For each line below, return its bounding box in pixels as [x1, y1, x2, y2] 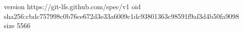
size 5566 [4, 20, 31, 31]
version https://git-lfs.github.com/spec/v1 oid [4, 1, 141, 11]
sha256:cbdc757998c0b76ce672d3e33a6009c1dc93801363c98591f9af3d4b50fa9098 [4, 11, 239, 21]
